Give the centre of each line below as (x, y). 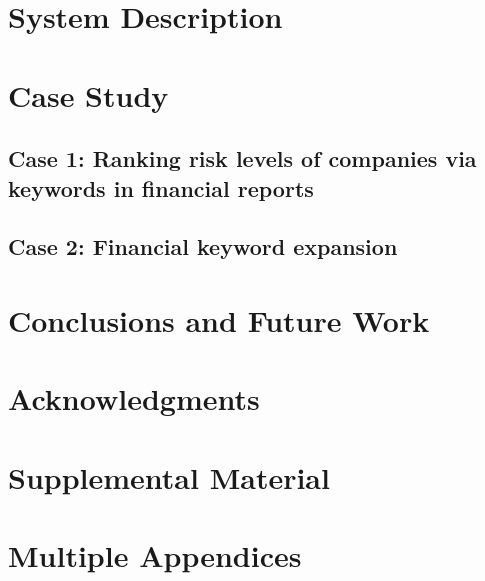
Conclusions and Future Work (219, 319)
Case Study (88, 94)
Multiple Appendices (155, 555)
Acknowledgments (134, 398)
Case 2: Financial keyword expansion (203, 246)
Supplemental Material (169, 476)
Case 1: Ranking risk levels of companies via (242, 158)
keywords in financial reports (161, 187)
